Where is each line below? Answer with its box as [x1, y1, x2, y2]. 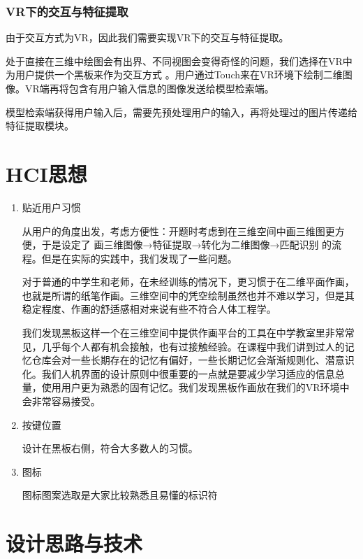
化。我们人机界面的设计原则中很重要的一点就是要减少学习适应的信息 [22, 366, 335, 381]
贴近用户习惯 [22, 199, 81, 214]
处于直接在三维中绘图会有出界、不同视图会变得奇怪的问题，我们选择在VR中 [6, 53, 353, 68]
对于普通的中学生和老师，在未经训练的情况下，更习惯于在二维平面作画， [22, 274, 355, 289]
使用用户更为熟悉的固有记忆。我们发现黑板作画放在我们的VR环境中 [41, 380, 350, 395]
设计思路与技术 [6, 529, 143, 558]
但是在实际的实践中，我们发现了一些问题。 [41, 250, 237, 265]
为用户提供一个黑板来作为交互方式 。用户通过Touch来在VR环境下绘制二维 [6, 67, 343, 82]
